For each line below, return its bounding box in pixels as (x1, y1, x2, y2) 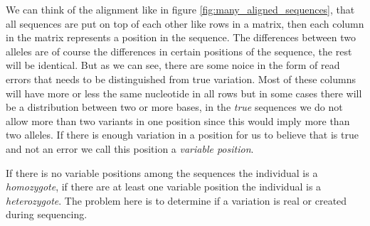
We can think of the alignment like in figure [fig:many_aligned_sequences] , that (6, 2, 355, 16)
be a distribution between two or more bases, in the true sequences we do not (6, 99, 343, 114)
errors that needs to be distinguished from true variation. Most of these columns (6, 71, 356, 86)
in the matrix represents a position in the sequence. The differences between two (6, 30, 356, 45)
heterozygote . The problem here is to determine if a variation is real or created (6, 193, 347, 208)
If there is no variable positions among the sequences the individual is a (6, 165, 318, 180)
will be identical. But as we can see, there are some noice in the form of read (6, 58, 340, 72)
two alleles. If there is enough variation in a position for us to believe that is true (6, 127, 359, 142)
